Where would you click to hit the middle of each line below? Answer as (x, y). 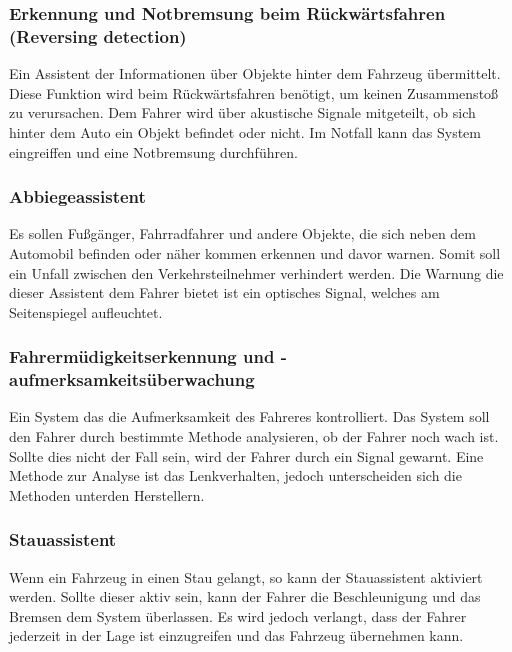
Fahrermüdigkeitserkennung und (142, 356)
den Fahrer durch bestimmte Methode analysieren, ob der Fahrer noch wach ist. (254, 436)
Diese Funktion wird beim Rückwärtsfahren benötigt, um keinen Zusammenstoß (254, 92)
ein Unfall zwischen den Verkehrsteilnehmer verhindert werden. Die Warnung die (256, 272)
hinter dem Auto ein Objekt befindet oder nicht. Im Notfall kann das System (245, 131)
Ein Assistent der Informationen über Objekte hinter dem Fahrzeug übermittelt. (255, 73)
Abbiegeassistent (77, 196)
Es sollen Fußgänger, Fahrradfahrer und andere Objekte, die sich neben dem (242, 233)
